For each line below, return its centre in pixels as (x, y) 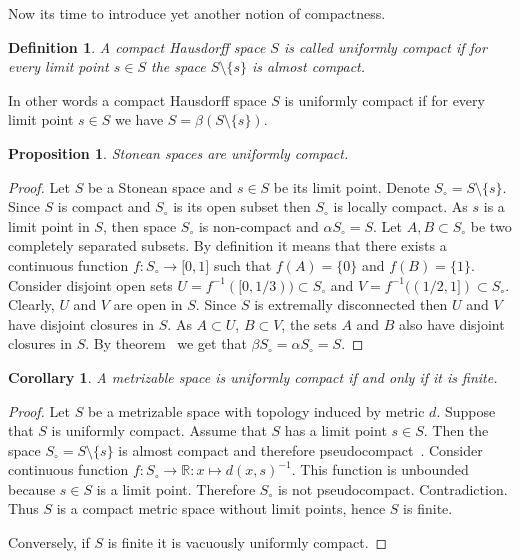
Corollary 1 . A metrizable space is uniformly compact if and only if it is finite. (253, 376)
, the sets (309, 323)
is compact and (104, 206)
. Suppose (466, 410)
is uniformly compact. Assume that (159, 430)
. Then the (456, 430)
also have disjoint (452, 323)
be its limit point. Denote (351, 186)
